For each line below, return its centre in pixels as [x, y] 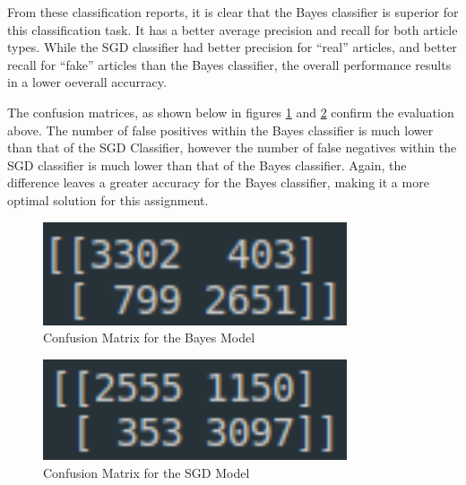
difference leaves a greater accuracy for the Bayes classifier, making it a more [218, 182]
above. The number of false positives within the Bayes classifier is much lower [220, 130]
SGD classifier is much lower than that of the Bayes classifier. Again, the [207, 165]
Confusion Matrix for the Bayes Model [149, 338]
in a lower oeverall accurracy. [87, 82]
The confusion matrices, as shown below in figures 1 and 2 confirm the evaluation [231, 112]
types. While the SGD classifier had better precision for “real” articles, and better [232, 47]
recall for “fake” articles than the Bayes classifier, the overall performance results [229, 64]
